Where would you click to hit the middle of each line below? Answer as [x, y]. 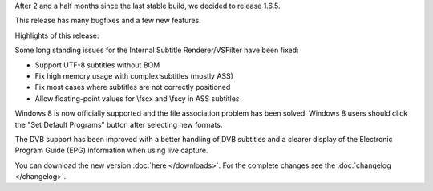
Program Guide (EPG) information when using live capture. [111, 150]
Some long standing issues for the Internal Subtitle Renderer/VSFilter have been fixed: [157, 50]
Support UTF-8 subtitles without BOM [97, 65]
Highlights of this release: [57, 35]
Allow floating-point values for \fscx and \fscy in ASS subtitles [137, 98]
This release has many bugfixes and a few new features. [108, 21]
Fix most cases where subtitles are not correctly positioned [133, 87]
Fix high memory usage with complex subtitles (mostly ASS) [134, 75]
